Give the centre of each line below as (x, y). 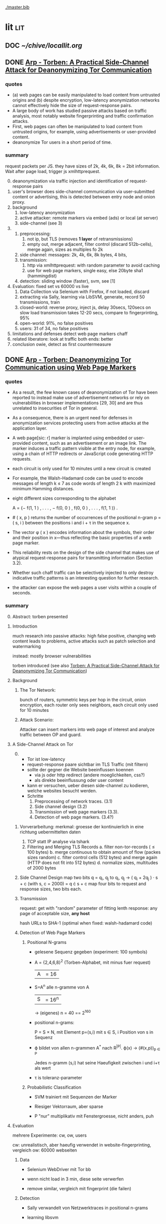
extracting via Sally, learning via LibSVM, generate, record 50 (82, 296)
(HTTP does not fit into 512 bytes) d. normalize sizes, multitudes (93, 863)
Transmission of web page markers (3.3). (77, 812)
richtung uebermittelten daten (50, 832)
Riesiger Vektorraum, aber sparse (69, 1107)
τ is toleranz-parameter (58, 1078)
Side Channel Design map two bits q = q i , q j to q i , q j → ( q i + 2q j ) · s (89, 878)
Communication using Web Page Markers (71, 367)
